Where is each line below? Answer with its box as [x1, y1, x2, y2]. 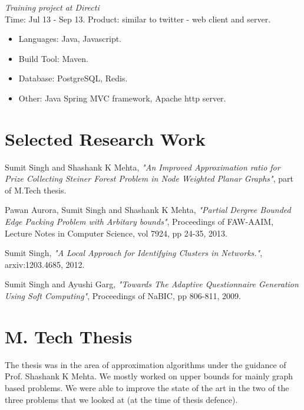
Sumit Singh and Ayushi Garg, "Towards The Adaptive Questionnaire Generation [5, 278, 299, 290]
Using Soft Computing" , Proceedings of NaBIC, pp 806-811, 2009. [5, 290, 241, 302]
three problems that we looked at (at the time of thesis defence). [5, 393, 238, 405]
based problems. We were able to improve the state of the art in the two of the [5, 381, 289, 393]
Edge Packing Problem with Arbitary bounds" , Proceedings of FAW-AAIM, [5, 215, 274, 228]
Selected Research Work [5, 126, 206, 150]
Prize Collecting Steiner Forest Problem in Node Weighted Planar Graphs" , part [5, 172, 293, 185]
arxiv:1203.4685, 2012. [5, 258, 85, 270]
